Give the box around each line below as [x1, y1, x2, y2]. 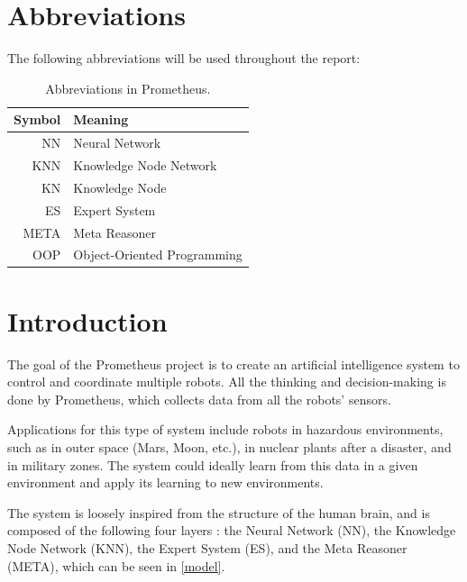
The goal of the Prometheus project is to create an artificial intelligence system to [7, 354, 460, 373]
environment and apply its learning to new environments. [7, 473, 324, 492]
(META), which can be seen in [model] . [7, 556, 225, 575]
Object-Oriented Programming [73, 245, 243, 264]
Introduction [7, 302, 168, 339]
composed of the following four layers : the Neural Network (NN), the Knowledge [7, 521, 456, 540]
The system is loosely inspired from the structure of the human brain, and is [7, 503, 430, 522]
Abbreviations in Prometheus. [45, 78, 211, 97]
